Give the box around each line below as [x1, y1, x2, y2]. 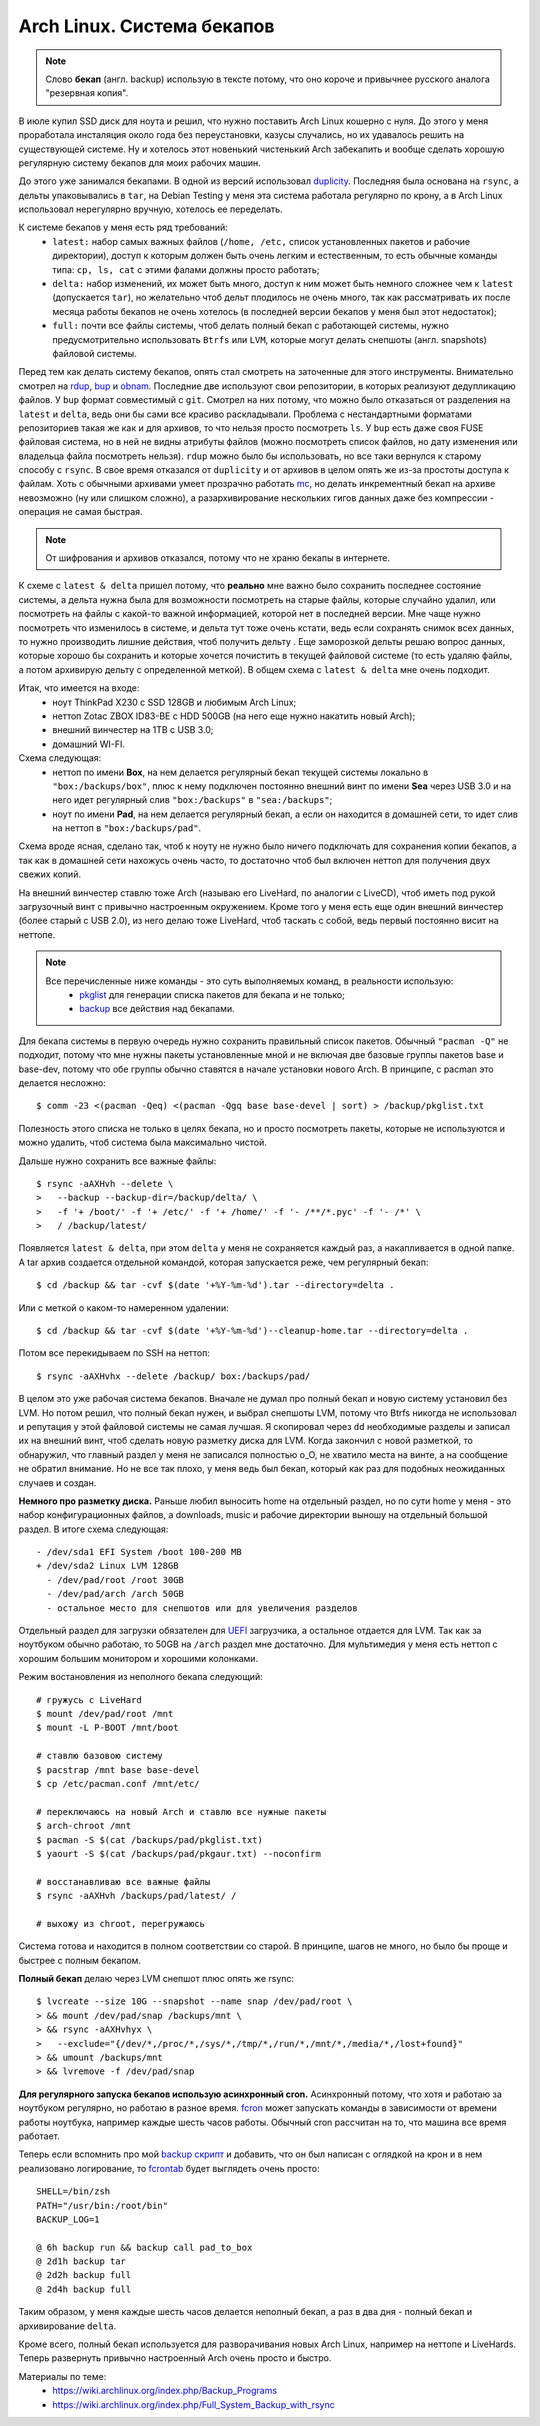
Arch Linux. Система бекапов [18, 15, 275, 37]
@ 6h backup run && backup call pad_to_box [36, 2241, 253, 2253]
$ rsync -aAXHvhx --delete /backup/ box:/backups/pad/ [36, 1370, 311, 1382]
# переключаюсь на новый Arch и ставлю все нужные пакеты [36, 1806, 327, 1817]
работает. [18, 2130, 60, 2142]
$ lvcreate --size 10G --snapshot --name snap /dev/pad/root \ [36, 1996, 353, 2007]
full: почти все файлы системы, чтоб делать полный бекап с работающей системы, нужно [52, 320, 450, 332]
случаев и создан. [18, 1476, 97, 1489]
